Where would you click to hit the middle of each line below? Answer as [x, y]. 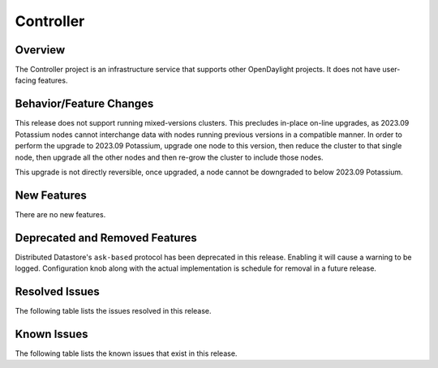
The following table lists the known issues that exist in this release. [126, 353]
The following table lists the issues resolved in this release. [113, 311]
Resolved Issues [58, 291]
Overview [40, 50]
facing [26, 80]
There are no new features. [60, 214]
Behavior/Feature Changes [84, 104]
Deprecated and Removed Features [106, 238]
